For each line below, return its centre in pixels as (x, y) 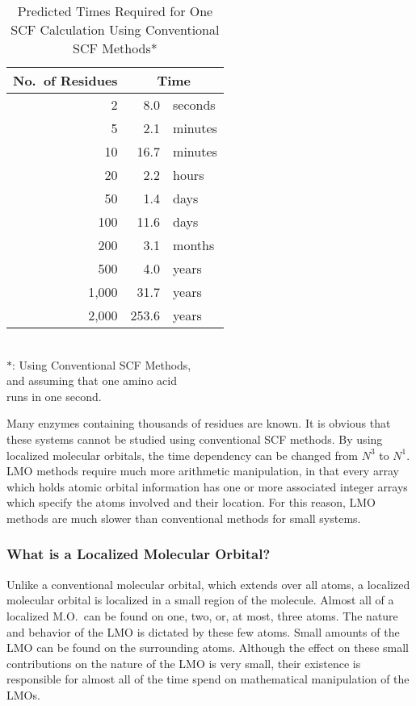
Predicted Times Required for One (115, 11)
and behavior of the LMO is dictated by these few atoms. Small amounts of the (203, 631)
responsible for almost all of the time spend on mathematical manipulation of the (208, 679)
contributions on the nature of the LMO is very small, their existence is (184, 663)
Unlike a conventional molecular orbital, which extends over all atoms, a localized (208, 584)
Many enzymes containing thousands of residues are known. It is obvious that (199, 423)
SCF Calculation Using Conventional (115, 29)
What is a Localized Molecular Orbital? (139, 554)
